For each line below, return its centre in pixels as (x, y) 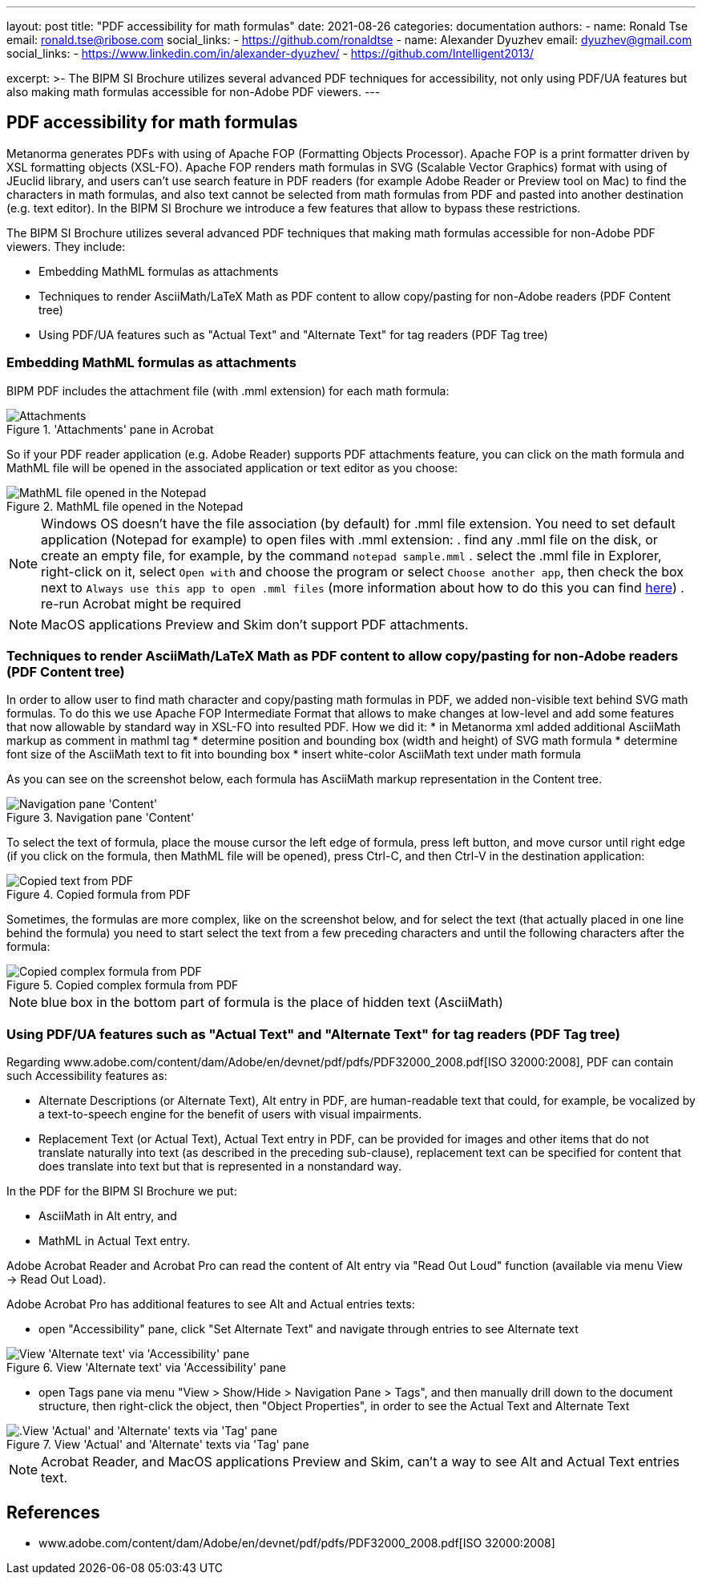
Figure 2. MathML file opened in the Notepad (125, 506)
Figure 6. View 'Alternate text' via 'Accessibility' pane (146, 1368)
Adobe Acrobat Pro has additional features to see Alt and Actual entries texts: (211, 1304)
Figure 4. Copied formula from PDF (99, 895)
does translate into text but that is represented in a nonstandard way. (220, 1167)
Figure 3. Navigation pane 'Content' (101, 818)
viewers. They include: (66, 246)
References (53, 1512)
